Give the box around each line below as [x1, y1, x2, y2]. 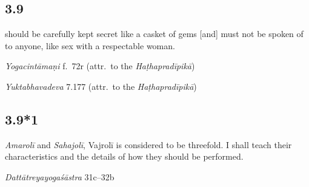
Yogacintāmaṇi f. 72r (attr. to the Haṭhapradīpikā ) [5, 59, 195, 72]
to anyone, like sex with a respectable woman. [5, 39, 175, 52]
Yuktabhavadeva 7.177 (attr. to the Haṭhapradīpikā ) [5, 80, 197, 92]
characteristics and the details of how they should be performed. [5, 150, 244, 163]
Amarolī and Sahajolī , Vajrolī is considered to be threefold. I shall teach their [5, 138, 292, 151]
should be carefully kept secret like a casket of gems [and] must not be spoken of [5, 27, 304, 40]
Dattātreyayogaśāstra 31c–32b [5, 170, 115, 183]
